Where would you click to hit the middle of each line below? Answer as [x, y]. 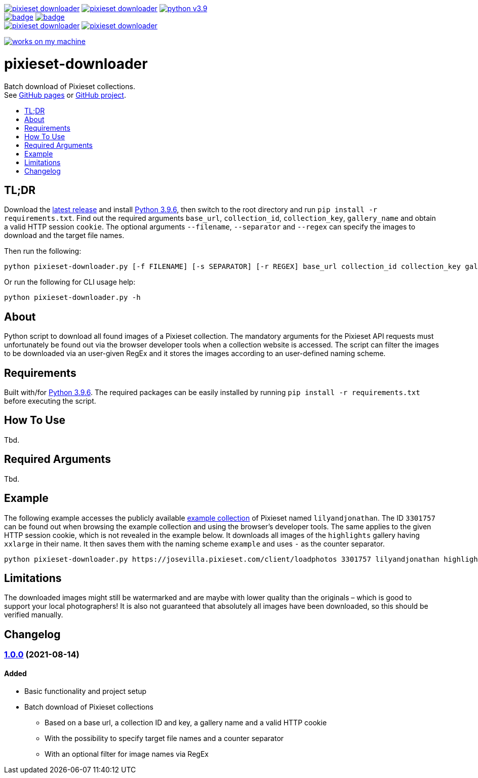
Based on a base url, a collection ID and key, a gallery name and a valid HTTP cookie [186, 723]
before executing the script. [50, 401]
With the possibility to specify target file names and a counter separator [164, 738]
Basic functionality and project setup [86, 691]
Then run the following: [43, 251]
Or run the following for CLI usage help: [70, 282]
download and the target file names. [64, 236]
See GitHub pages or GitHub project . [65, 95]
